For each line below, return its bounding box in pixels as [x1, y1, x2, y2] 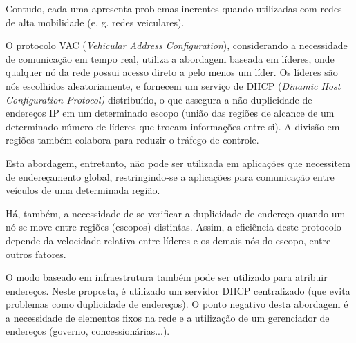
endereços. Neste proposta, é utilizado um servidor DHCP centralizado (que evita [6, 283, 350, 297]
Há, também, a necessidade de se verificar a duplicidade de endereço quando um [6, 206, 346, 220]
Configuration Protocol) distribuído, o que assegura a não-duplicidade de [6, 92, 312, 106]
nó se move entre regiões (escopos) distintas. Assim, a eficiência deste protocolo [6, 219, 341, 234]
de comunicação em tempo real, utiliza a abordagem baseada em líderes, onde [6, 51, 335, 66]
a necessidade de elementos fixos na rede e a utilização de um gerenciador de [6, 310, 330, 324]
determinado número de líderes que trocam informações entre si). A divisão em [6, 119, 340, 133]
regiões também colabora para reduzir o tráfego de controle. [6, 133, 259, 147]
